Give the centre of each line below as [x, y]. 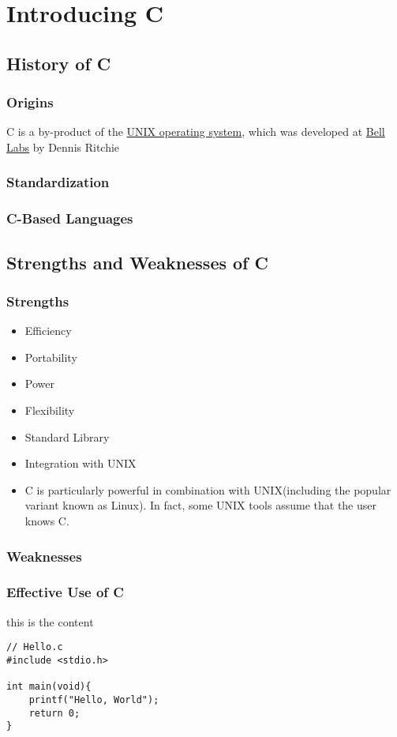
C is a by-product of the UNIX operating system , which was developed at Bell [196, 132]
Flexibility [50, 410]
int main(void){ [49, 687]
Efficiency [48, 331]
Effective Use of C [65, 592]
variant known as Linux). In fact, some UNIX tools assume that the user [200, 505]
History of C [59, 63]
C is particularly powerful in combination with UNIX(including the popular [208, 489]
